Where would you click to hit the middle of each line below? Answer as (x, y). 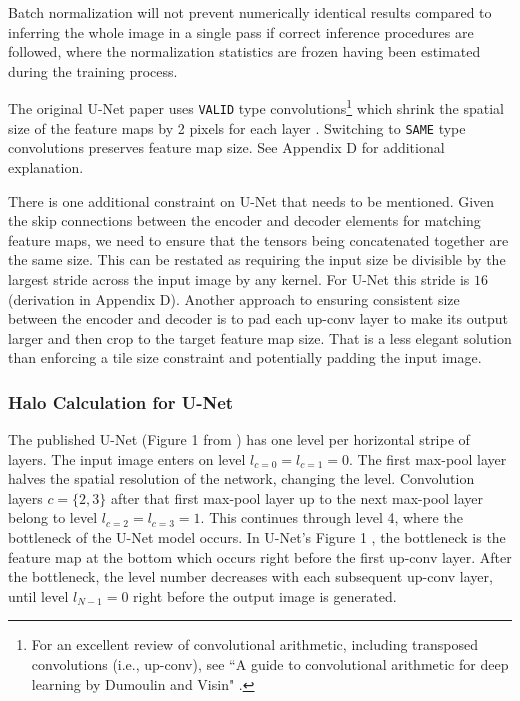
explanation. (46, 166)
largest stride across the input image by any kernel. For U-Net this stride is (239, 278)
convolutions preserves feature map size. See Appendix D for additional (226, 147)
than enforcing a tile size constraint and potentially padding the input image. (245, 357)
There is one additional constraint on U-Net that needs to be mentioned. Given (251, 200)
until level (38, 595)
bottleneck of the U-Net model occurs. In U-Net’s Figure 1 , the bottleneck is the (257, 537)
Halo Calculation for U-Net (121, 401)
